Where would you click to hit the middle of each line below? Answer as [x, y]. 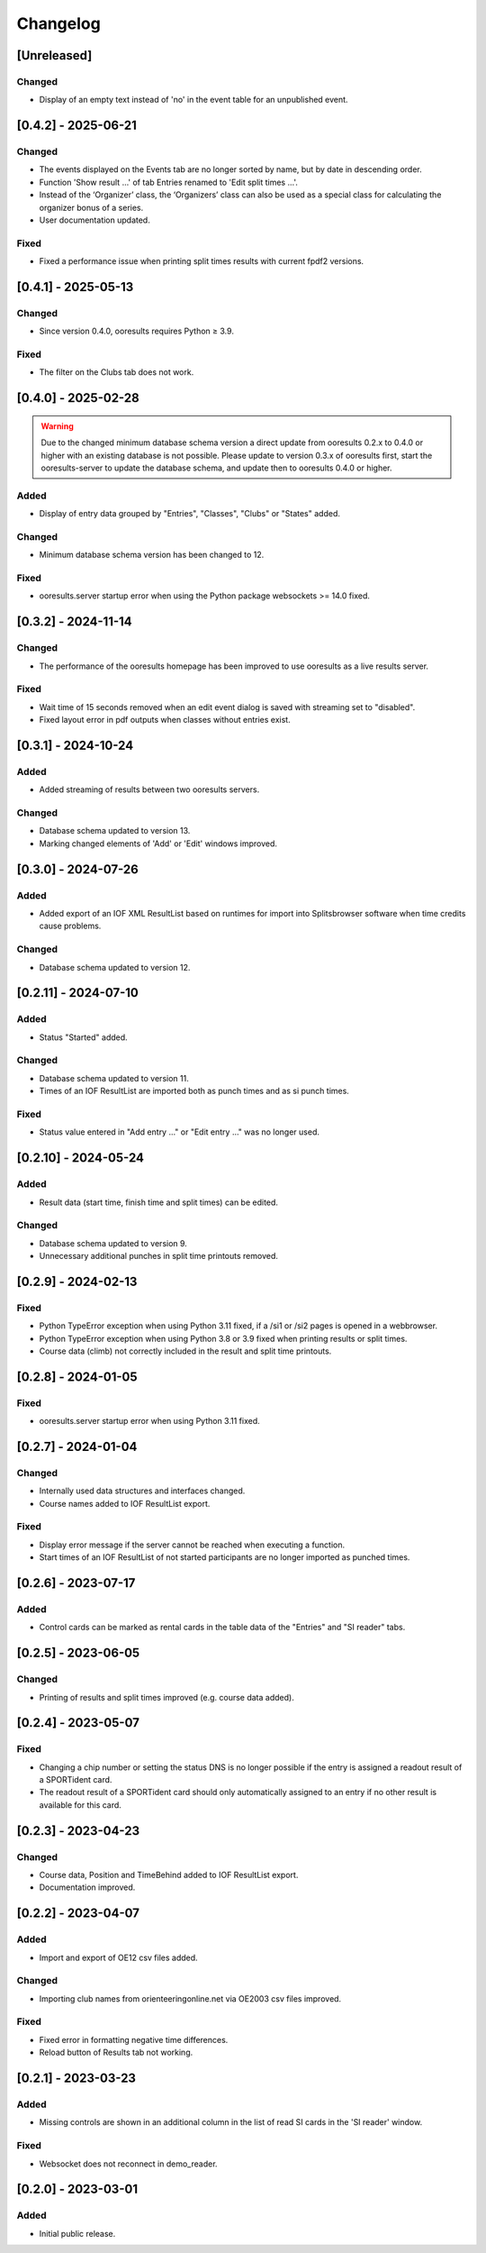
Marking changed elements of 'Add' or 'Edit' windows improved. [158, 844]
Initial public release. [77, 2233]
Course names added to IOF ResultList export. [125, 1503]
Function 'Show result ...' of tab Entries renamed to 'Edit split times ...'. [169, 182]
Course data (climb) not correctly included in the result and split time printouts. [185, 1351]
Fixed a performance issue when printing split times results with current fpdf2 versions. [202, 261]
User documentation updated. [94, 220]
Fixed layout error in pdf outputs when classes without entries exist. [165, 720]
